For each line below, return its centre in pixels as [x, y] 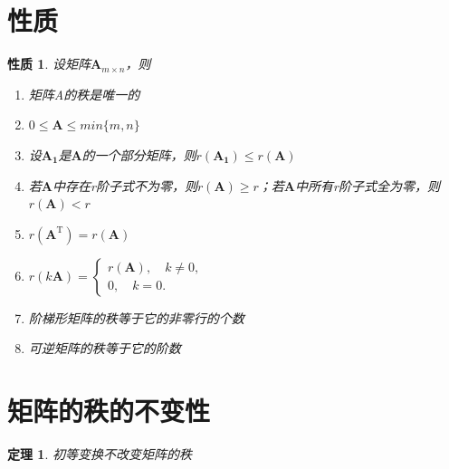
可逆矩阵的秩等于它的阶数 [105, 348]
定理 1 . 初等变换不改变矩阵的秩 [100, 454]
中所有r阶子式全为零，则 [368, 185]
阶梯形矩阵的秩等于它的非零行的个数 [136, 317]
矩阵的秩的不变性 [109, 411]
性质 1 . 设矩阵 [49, 64]
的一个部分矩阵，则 [139, 154]
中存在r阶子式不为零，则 [124, 185]
